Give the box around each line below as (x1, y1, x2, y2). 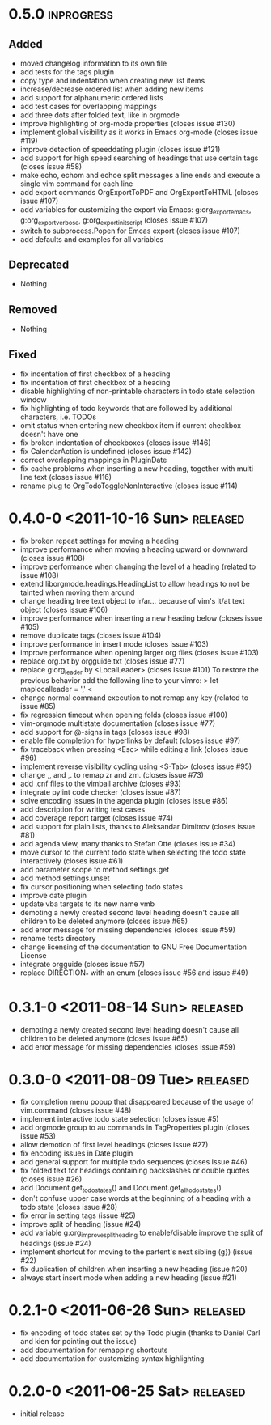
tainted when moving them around (19, 587, 135, 597)
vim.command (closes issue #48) (19, 1105, 132, 1115)
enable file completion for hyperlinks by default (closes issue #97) (19, 736, 241, 745)
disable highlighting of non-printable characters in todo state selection (19, 386, 256, 397)
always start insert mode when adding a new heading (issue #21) (19, 1273, 237, 1283)
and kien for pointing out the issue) (19, 1336, 138, 1346)
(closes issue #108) (19, 553, 86, 562)
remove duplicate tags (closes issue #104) (19, 630, 162, 640)
